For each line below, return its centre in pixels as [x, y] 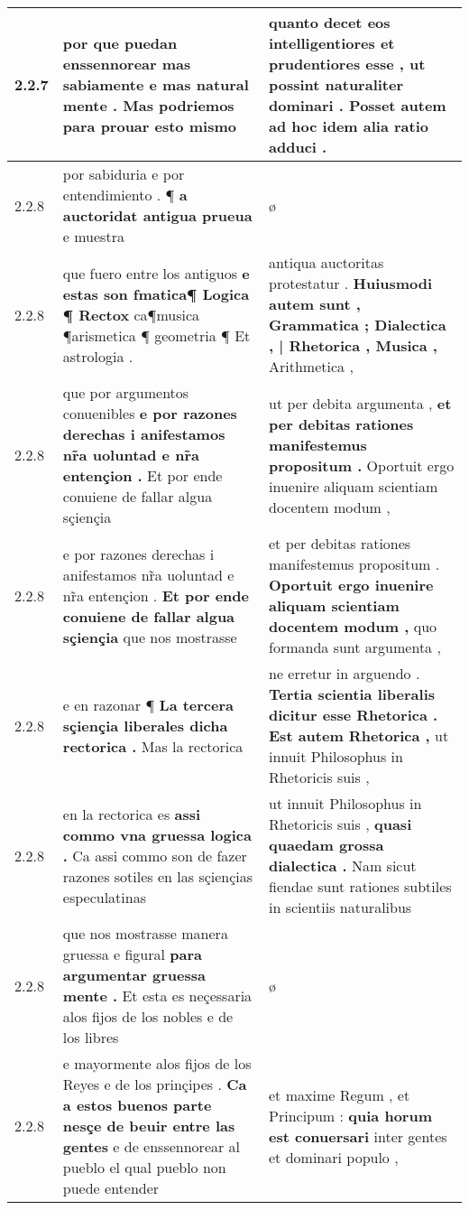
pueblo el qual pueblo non [144, 1167]
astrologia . [98, 356]
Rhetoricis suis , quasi [340, 824]
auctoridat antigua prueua [157, 215]
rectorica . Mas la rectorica [153, 746]
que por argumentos [126, 392]
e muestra [93, 236]
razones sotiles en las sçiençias [158, 876]
